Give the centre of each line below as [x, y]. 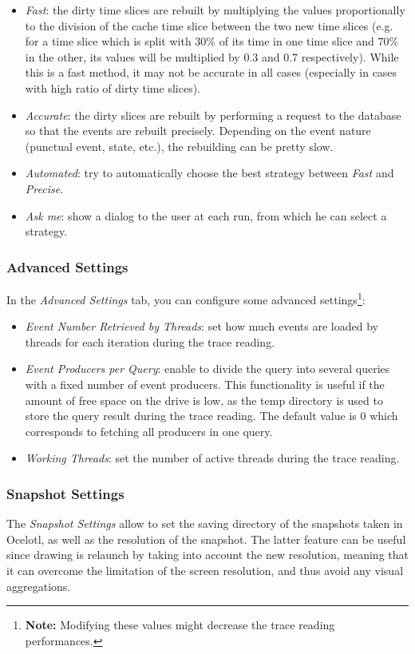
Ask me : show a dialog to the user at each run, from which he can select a [206, 215]
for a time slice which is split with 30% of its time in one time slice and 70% [212, 41]
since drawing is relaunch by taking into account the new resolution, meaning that [207, 555]
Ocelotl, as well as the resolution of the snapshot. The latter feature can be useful [206, 539]
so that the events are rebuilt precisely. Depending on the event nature [198, 131]
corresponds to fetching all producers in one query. [149, 431]
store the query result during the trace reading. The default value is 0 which [211, 416]
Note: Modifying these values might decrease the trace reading [180, 625]
